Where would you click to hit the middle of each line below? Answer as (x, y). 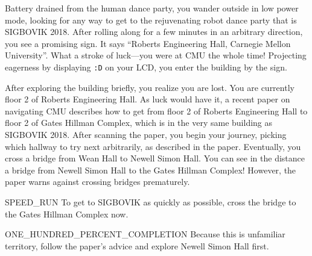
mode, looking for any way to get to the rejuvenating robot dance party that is (151, 20)
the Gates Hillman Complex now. (67, 214)
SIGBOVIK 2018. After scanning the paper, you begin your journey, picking (146, 134)
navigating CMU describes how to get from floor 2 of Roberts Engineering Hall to (156, 111)
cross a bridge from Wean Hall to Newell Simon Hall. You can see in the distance (155, 158)
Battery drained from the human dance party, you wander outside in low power (152, 8)
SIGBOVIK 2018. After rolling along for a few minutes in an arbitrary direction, (154, 32)
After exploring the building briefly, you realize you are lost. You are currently (150, 87)
